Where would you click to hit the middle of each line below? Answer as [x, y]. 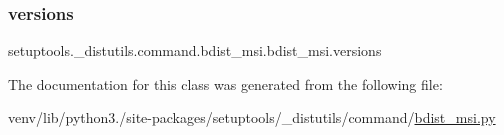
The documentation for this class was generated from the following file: [225, 83]
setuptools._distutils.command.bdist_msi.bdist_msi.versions [195, 50]
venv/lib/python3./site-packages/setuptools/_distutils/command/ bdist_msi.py [252, 117]
